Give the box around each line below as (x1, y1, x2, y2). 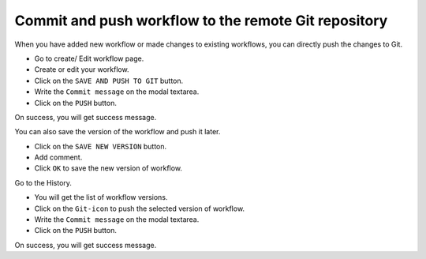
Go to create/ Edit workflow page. (34, 54, 144, 63)
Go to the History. (14, 178, 73, 187)
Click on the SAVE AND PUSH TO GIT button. (34, 76, 184, 85)
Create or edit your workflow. (34, 65, 129, 74)
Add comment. (34, 152, 83, 162)
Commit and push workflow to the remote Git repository (14, 12, 388, 29)
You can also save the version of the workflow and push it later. (14, 127, 221, 137)
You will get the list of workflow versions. (34, 193, 168, 202)
